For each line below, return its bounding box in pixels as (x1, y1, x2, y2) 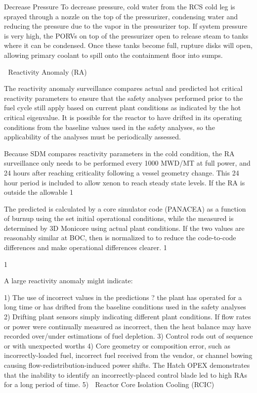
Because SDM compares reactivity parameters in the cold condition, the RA (4, 148, 235, 158)
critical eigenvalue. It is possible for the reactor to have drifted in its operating (4, 112, 242, 122)
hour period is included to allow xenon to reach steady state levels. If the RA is (4, 177, 245, 187)
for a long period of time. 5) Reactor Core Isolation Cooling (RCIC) (4, 379, 214, 390)
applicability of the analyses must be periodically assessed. (4, 131, 181, 142)
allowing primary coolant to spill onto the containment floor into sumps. (4, 49, 223, 60)
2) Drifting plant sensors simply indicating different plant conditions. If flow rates (4, 311, 251, 322)
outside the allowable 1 (4, 187, 74, 197)
